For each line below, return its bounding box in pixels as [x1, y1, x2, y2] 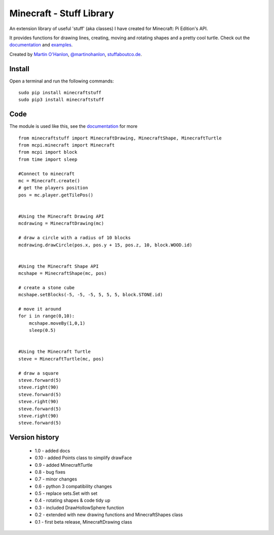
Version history [9, 433, 59, 442]
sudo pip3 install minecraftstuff [18, 97, 104, 103]
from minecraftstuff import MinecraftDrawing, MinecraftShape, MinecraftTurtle [18, 135, 222, 141]
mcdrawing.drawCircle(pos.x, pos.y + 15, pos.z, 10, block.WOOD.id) [18, 242, 192, 248]
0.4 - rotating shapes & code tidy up [35, 497, 111, 503]
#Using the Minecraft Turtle [18, 349, 91, 355]
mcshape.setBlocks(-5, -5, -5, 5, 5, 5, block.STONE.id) [18, 292, 163, 298]
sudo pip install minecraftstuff [18, 90, 101, 96]
